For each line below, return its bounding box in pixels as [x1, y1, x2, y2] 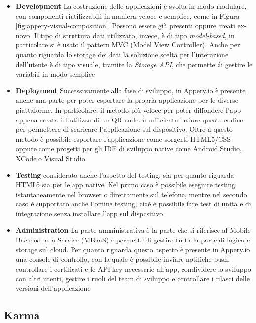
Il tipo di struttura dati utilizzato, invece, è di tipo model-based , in [34, 30, 235, 40]
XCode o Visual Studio [15, 153, 85, 163]
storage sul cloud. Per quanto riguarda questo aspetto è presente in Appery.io [15, 244, 250, 254]
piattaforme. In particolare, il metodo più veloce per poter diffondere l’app [15, 104, 241, 115]
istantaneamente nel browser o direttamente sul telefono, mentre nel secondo [15, 189, 247, 199]
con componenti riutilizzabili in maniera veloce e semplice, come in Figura [15, 10, 240, 21]
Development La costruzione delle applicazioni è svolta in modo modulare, [15, 1, 247, 11]
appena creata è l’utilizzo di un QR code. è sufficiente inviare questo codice [15, 114, 243, 124]
